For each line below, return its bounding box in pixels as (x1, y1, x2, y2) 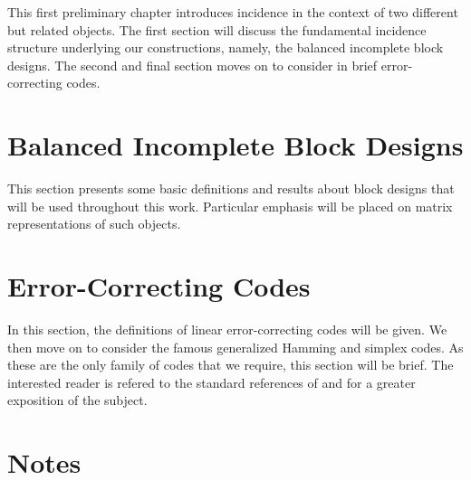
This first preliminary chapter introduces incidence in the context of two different (7, 3, 458, 21)
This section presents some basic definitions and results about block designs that (7, 179, 455, 198)
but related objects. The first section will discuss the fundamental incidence (7, 20, 427, 39)
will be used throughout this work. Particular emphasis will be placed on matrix (7, 196, 453, 215)
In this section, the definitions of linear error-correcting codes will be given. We (7, 320, 447, 338)
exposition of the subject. (7, 391, 148, 409)
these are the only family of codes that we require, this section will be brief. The (7, 355, 454, 374)
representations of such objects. (7, 214, 181, 233)
